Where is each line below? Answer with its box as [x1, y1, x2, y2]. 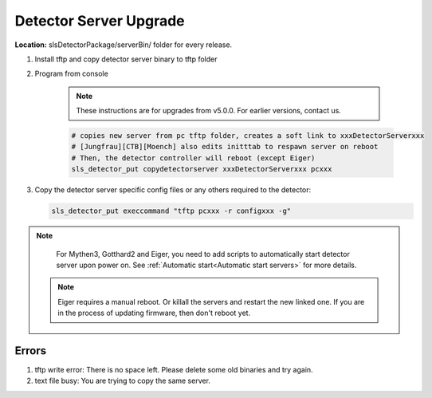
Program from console [34, 69, 109, 79]
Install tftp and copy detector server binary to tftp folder [34, 54, 218, 64]
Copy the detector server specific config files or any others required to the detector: [34, 185, 312, 195]
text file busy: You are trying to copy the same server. [34, 376, 211, 386]
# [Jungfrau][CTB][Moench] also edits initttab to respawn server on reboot [71, 142, 379, 152]
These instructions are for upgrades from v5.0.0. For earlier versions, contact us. [76, 106, 342, 116]
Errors [14, 344, 47, 357]
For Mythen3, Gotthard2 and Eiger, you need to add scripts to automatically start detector [56, 249, 350, 258]
